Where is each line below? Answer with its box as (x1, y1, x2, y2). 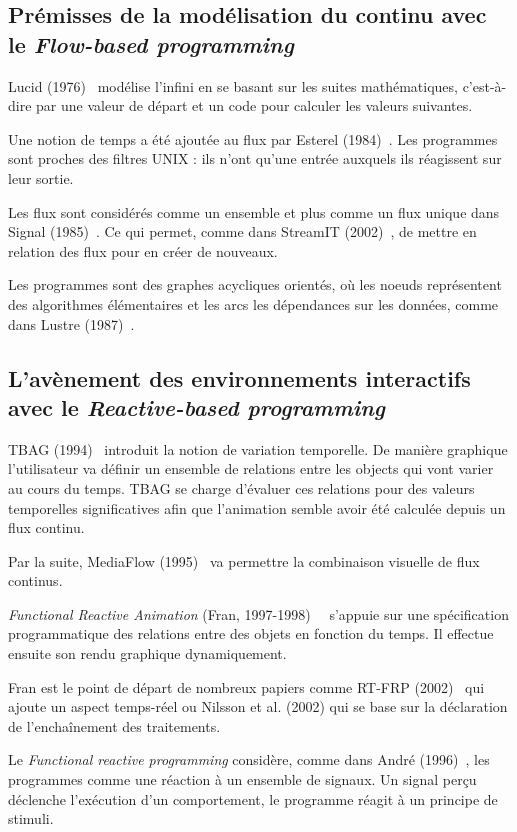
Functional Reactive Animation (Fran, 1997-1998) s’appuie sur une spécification (8, 603, 509, 624)
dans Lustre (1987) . (8, 313, 135, 334)
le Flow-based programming (8, 28, 294, 59)
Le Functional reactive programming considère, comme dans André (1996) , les (8, 749, 490, 770)
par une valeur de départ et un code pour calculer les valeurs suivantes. (36, 95, 473, 116)
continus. (8, 570, 63, 591)
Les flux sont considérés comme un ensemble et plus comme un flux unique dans (8, 201, 500, 222)
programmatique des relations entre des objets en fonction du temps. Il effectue (8, 623, 494, 644)
